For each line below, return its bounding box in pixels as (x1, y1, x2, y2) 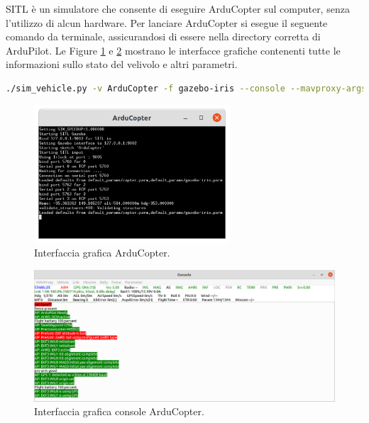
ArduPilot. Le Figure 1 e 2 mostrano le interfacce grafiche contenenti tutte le (6, 43, 341, 57)
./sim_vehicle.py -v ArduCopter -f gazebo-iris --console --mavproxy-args (6, 83, 367, 94)
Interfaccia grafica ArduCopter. (34, 245, 170, 260)
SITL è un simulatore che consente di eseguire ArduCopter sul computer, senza (6, 1, 350, 16)
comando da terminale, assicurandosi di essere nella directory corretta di (6, 29, 321, 44)
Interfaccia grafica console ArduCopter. (34, 404, 204, 419)
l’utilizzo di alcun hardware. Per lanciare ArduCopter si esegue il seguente (6, 15, 328, 30)
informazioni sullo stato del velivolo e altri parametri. (6, 57, 238, 72)
